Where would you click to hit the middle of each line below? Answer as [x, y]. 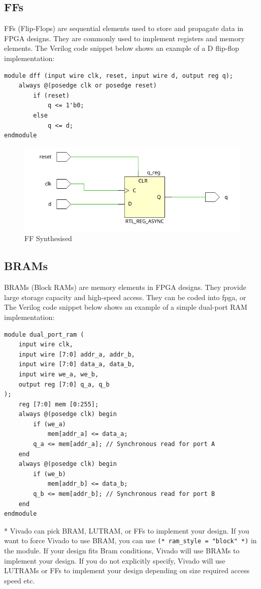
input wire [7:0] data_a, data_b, [77, 364]
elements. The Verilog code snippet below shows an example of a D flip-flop [122, 48]
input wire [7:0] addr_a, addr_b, [77, 354]
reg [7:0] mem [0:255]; [59, 404]
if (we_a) [50, 424]
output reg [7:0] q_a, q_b [64, 384]
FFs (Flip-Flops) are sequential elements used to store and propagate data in [124, 28]
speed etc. [20, 580]
